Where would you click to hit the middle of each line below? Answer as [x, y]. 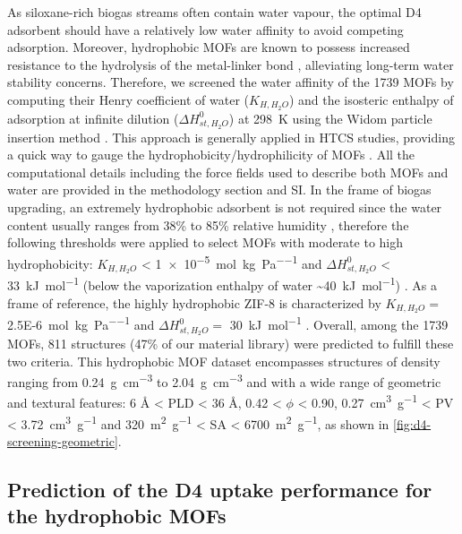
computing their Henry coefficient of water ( [128, 99]
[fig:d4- [412, 423]
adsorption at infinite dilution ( [93, 118]
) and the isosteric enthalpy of [371, 99]
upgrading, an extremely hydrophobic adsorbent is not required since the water [225, 207]
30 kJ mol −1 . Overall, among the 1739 [339, 323]
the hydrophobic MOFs [117, 516]
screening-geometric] [63, 440]
